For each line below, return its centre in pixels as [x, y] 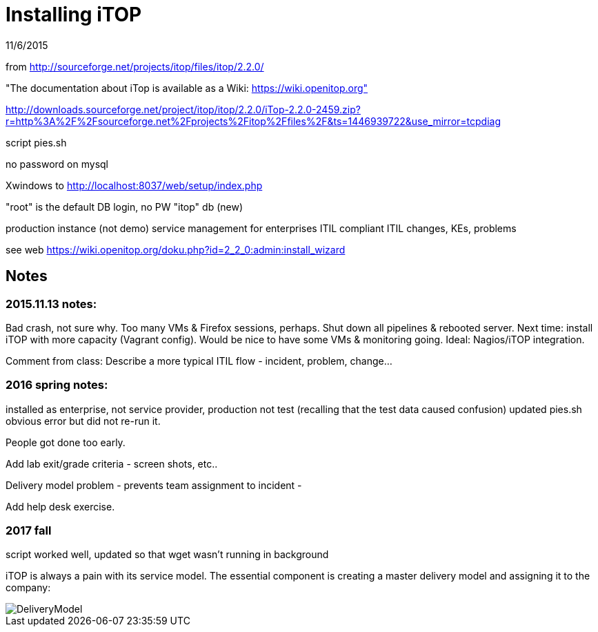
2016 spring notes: [57, 385]
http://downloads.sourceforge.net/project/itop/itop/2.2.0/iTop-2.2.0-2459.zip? [183, 109]
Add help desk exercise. [60, 506]
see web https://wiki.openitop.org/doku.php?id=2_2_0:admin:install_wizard [176, 249]
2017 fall [29, 531]
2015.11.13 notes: [51, 304]
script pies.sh [36, 142]
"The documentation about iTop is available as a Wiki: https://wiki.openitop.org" [187, 88]
